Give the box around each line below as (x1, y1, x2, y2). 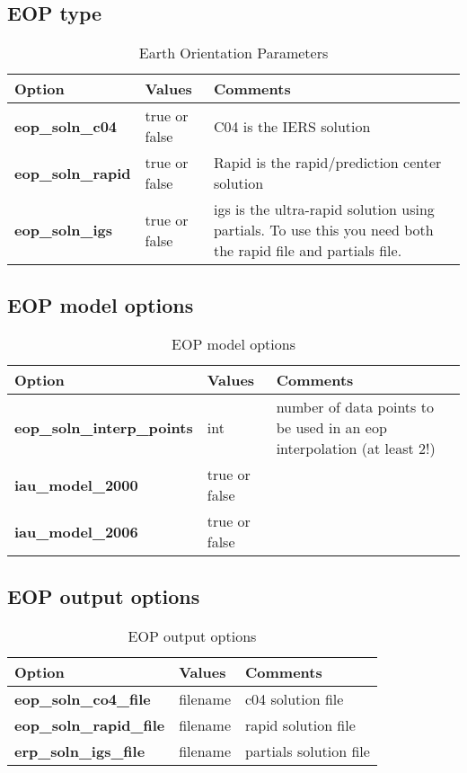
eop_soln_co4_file (14, 688, 151, 709)
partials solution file (244, 740, 370, 761)
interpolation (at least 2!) (276, 438, 436, 459)
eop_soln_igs (14, 219, 113, 241)
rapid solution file (244, 714, 356, 735)
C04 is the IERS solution (213, 115, 371, 137)
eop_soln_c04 (14, 115, 118, 137)
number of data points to (276, 396, 434, 418)
